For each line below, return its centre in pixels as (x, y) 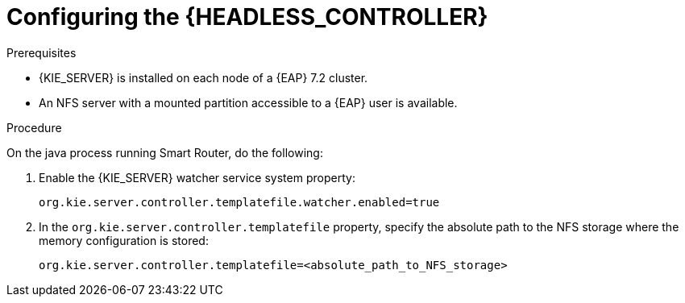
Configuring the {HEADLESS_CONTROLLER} (247, 17)
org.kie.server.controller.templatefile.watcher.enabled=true (239, 202)
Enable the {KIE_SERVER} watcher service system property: (197, 177)
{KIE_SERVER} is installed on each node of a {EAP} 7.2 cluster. (203, 77)
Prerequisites (42, 52)
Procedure (34, 127)
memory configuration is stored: (124, 240)
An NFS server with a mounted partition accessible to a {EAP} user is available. (248, 102)
